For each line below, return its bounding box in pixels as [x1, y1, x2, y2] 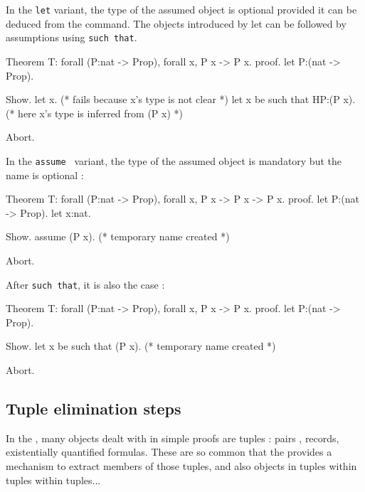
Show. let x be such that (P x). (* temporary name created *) [6, 338, 276, 353]
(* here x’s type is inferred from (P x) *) [6, 105, 184, 120]
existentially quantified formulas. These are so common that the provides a [6, 444, 332, 459]
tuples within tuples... [6, 472, 101, 487]
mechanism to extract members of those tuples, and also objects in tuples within [6, 458, 357, 473]
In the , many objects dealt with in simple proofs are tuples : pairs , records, [6, 430, 339, 445]
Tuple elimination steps [6, 397, 181, 419]
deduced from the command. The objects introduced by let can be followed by [6, 16, 347, 31]
